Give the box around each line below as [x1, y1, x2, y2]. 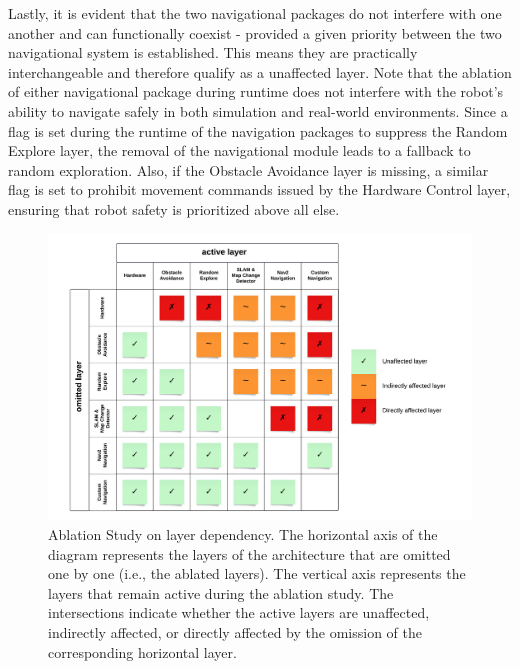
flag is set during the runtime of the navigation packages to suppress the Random [8, 120, 508, 141]
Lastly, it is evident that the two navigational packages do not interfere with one [8, 3, 502, 23]
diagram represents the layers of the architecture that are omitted [48, 543, 451, 564]
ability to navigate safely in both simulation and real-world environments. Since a [8, 100, 508, 121]
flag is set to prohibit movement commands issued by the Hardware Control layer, [8, 179, 511, 200]
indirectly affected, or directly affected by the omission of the [48, 622, 422, 643]
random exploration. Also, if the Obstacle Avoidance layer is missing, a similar [8, 159, 489, 180]
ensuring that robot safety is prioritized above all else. [8, 198, 340, 219]
